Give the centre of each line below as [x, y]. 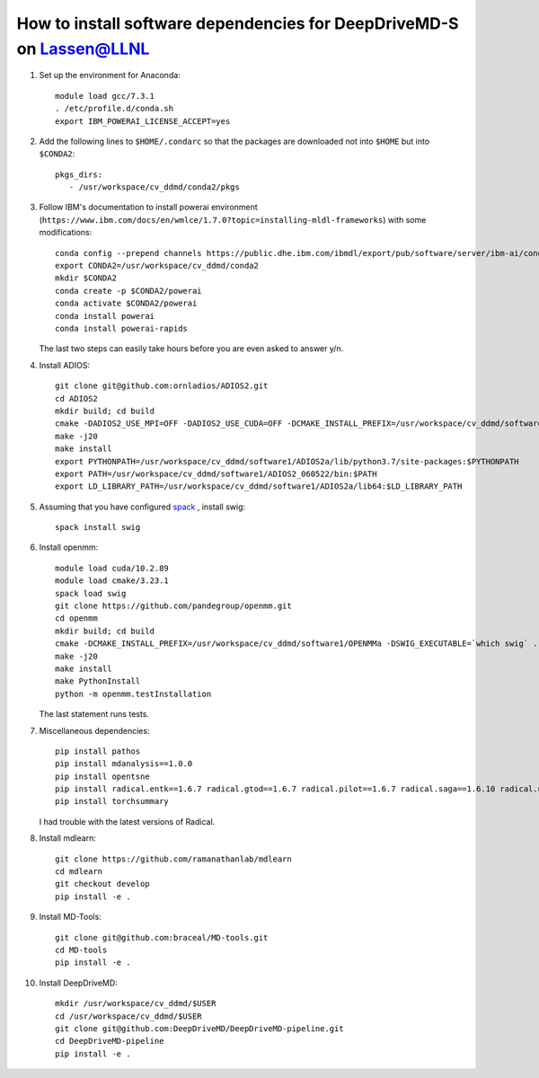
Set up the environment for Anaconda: [110, 75]
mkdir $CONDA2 [86, 278]
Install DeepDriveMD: [79, 983]
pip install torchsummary [112, 801]
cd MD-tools [81, 950]
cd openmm [76, 619]
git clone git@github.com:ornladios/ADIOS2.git [162, 386]
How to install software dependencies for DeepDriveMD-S [238, 23]
